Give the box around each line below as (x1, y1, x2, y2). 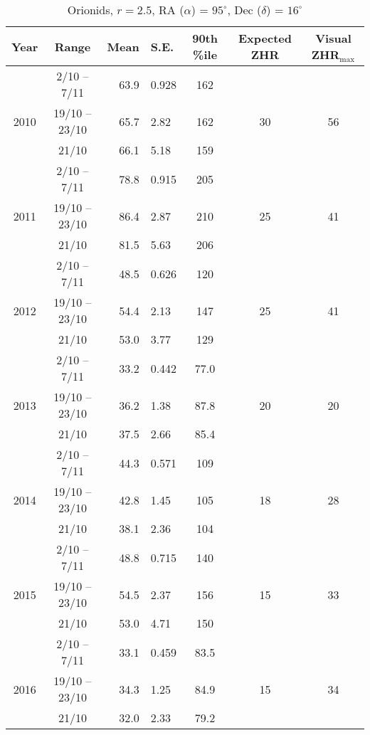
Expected (238, 30, 292, 46)
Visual (315, 30, 351, 46)
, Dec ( (227, 1, 262, 18)
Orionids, (67, 1, 113, 18)
